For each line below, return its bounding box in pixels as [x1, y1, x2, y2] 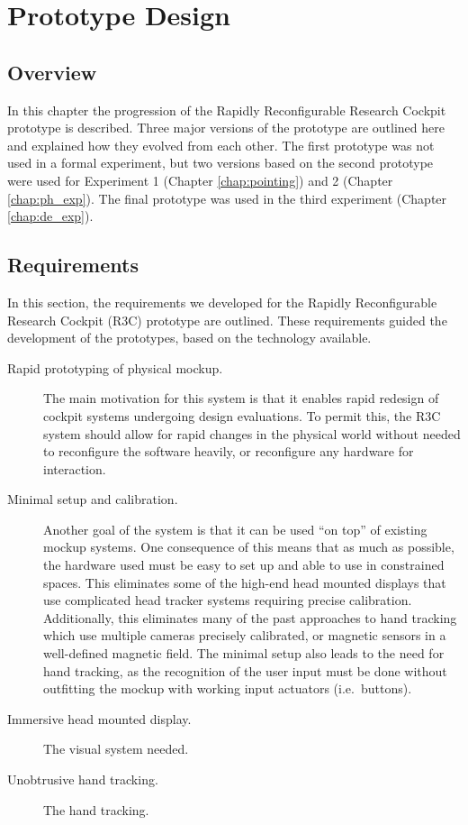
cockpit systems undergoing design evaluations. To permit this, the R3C [43, 406, 441, 425]
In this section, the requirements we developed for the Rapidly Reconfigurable [7, 292, 437, 311]
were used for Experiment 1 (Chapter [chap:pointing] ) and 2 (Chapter [7, 170, 393, 189]
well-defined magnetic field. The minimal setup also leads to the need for [43, 644, 445, 663]
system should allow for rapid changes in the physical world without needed [43, 424, 461, 443]
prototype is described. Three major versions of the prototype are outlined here [7, 118, 445, 137]
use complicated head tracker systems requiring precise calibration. [43, 591, 412, 610]
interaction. [43, 459, 106, 478]
